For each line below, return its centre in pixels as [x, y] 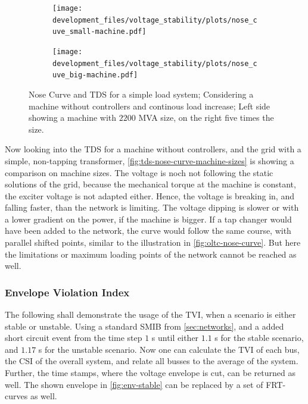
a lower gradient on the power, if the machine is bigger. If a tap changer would [148, 219]
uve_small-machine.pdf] [99, 32]
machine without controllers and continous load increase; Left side [150, 106]
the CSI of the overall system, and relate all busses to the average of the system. [152, 361]
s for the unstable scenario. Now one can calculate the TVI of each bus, [169, 349]
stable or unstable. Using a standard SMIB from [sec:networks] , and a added [144, 326]
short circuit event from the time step [74, 338]
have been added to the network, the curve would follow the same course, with [148, 231]
